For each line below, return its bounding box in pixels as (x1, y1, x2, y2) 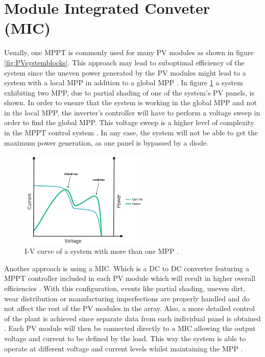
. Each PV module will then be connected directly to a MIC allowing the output (4, 323, 256, 334)
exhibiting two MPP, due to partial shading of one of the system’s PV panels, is (4, 87, 254, 98)
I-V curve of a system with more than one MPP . (25, 246, 179, 256)
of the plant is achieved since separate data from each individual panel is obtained (4, 313, 261, 323)
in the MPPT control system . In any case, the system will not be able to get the (4, 127, 258, 138)
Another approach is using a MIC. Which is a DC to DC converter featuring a (4, 263, 249, 273)
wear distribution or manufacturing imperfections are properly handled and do (4, 293, 250, 303)
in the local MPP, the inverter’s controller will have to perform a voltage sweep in (4, 107, 260, 117)
